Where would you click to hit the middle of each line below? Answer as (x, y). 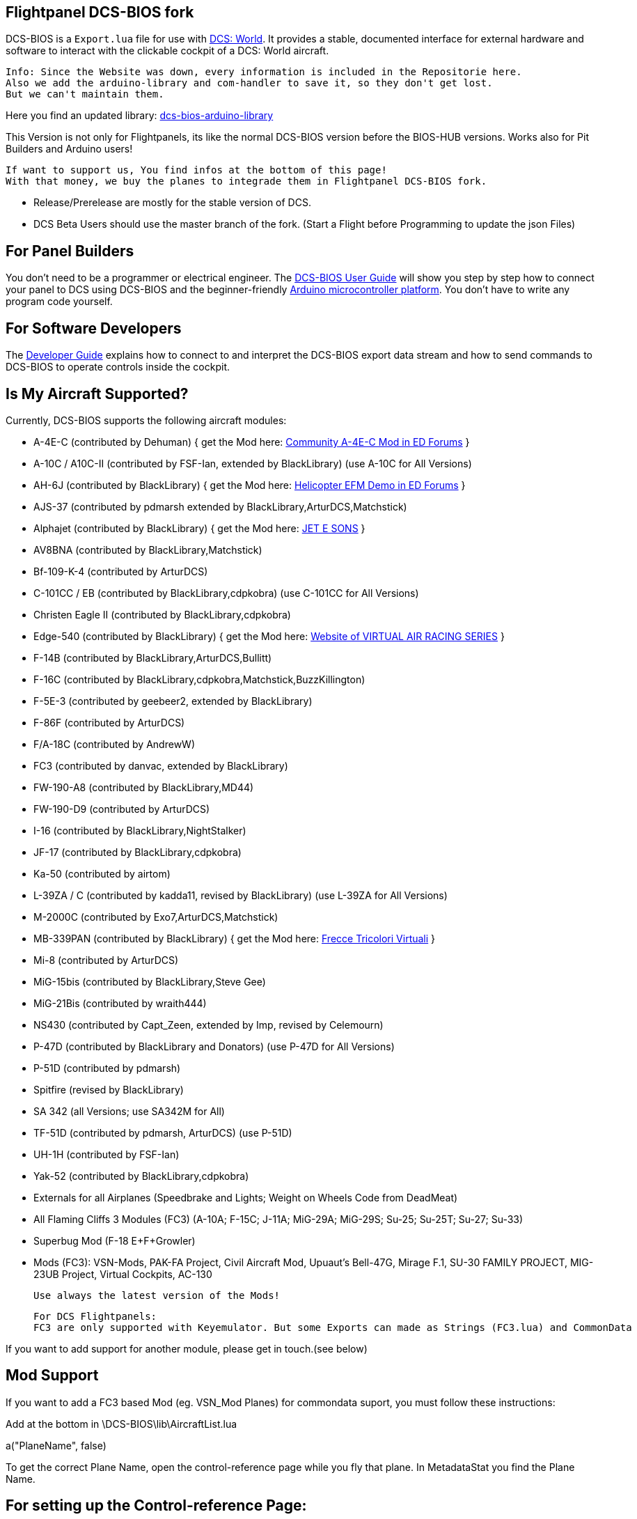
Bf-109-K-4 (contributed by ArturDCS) (121, 571)
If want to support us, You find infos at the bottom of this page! (196, 170)
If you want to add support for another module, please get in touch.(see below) (187, 1348)
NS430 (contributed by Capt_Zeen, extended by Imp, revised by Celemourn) (209, 1025)
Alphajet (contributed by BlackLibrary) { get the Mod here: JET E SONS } (199, 528)
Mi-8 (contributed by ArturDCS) (106, 960)
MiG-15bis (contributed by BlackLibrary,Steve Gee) (150, 981)
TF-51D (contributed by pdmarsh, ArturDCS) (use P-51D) (163, 1132)
